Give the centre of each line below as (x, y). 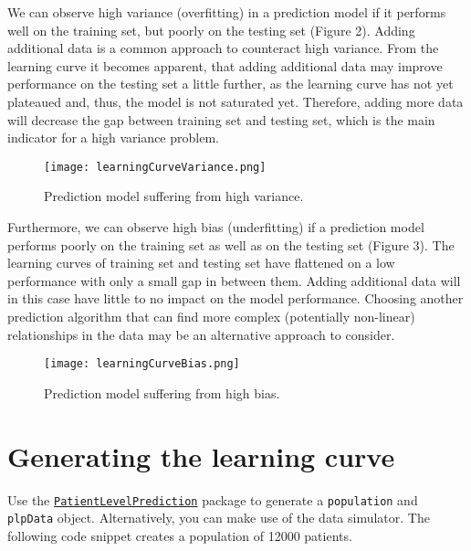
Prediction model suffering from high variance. (174, 196)
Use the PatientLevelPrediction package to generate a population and (213, 499)
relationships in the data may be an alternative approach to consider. (201, 334)
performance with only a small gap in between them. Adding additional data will (234, 280)
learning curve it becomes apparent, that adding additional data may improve (225, 65)
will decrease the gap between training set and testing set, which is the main (221, 119)
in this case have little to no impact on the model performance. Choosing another (235, 298)
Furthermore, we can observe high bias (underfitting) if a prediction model (216, 227)
